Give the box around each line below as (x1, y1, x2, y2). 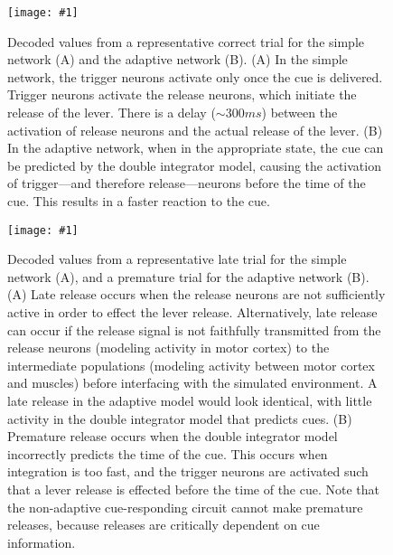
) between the (261, 103, 338, 122)
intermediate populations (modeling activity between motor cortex (7, 355, 375, 374)
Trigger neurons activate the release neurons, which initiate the (7, 85, 357, 104)
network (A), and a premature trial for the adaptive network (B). (7, 267, 370, 286)
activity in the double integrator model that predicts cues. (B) (7, 409, 352, 428)
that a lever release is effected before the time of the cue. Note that (7, 479, 380, 498)
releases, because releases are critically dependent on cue (7, 515, 320, 534)
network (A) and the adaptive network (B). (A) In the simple (7, 50, 348, 69)
